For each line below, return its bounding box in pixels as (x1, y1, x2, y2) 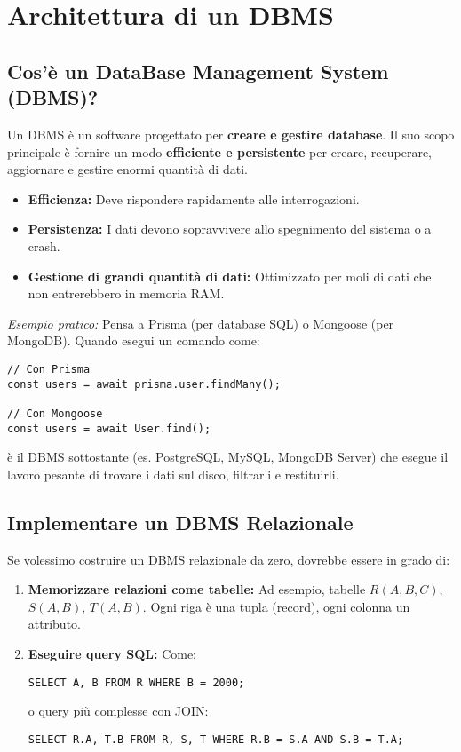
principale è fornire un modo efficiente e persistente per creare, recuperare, (7, 142, 432, 161)
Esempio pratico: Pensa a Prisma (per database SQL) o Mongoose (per (7, 313, 394, 332)
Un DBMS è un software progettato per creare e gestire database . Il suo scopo (7, 124, 455, 143)
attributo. (28, 614, 81, 633)
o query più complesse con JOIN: (28, 701, 209, 720)
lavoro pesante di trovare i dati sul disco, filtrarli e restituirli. (7, 464, 339, 483)
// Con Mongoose (7, 407, 103, 420)
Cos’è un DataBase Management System (7, 57, 389, 84)
